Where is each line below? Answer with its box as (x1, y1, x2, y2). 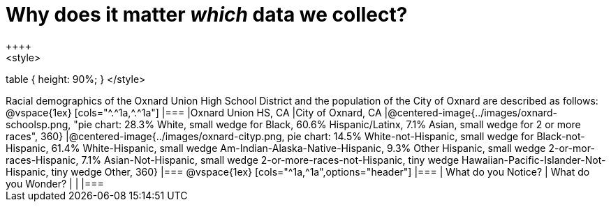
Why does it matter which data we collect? (6, 3, 408, 26)
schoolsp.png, (6, 118, 71, 130)
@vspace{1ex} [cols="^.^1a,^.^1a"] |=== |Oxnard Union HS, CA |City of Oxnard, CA (6, 106, 382, 118)
